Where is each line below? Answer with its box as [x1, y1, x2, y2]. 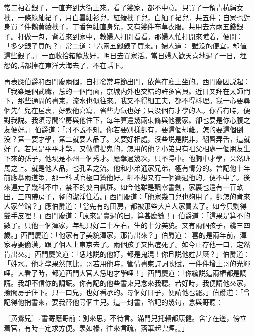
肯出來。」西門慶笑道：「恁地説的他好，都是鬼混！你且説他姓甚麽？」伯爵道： [4, 248, 250, 259]
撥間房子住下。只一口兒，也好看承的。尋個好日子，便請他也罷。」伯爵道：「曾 [4, 287, 250, 297]
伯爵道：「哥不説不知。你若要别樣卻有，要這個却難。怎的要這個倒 [34, 124, 243, 134]
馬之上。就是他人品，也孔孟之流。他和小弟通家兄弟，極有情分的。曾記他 [4, 162, 236, 173]
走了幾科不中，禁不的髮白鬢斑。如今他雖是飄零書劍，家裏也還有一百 [17, 181, 236, 192]
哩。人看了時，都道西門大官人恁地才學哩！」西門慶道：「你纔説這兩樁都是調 [4, 268, 247, 278]
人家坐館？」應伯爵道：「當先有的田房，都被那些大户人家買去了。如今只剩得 [4, 201, 247, 211]
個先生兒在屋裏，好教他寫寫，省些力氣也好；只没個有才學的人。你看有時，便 [4, 105, 250, 115]
